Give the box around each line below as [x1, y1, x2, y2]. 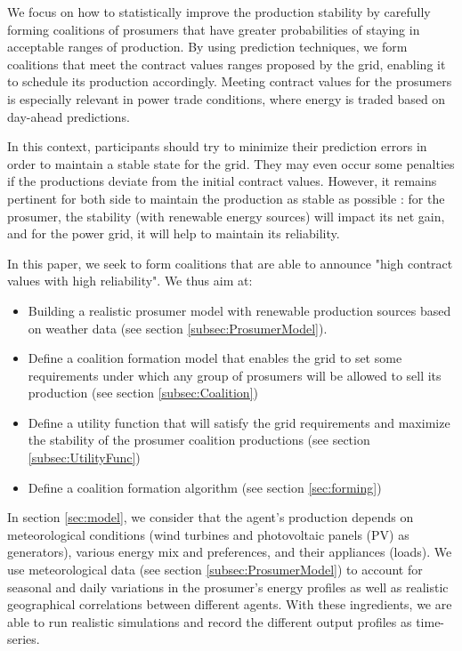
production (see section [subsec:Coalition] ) [28, 383, 259, 402]
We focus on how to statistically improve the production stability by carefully [7, 3, 431, 20]
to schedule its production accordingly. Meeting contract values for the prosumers [7, 72, 452, 91]
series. [7, 630, 40, 648]
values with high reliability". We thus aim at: [7, 271, 253, 290]
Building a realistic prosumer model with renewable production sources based [28, 301, 451, 319]
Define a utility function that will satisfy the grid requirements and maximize [28, 413, 450, 431]
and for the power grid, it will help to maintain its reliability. [7, 224, 340, 243]
